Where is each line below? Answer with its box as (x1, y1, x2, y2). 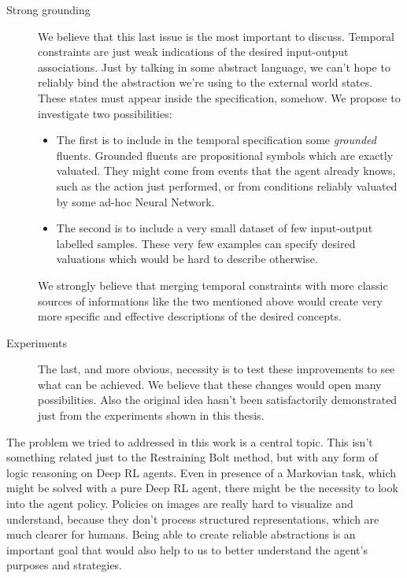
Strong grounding (6, 2, 91, 17)
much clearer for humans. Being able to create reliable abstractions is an (6, 526, 356, 543)
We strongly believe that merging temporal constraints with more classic (38, 276, 388, 293)
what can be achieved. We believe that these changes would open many (38, 376, 382, 392)
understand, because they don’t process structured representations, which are (6, 510, 379, 527)
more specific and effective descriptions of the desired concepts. (38, 308, 342, 324)
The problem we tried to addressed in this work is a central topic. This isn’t (6, 433, 373, 450)
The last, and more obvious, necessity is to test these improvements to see (38, 361, 395, 377)
